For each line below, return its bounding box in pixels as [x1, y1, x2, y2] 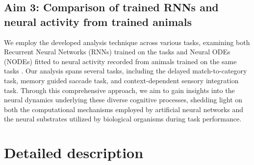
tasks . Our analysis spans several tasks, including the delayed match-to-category [4, 66, 247, 76]
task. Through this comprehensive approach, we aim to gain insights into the [4, 85, 235, 95]
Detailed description [4, 142, 144, 163]
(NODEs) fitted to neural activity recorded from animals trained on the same [4, 56, 237, 66]
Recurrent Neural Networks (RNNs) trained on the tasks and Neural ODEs [4, 47, 230, 57]
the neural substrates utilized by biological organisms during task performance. [4, 114, 242, 124]
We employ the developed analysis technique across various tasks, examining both [4, 37, 250, 47]
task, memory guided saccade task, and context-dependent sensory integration [4, 75, 239, 85]
